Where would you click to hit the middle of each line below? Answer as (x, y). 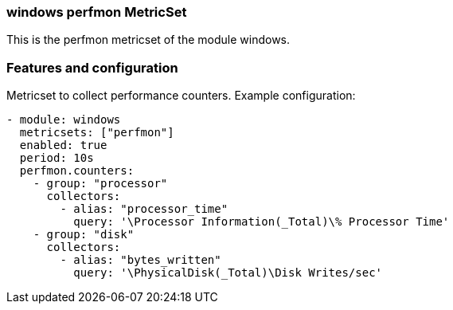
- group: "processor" (100, 184)
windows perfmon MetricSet (97, 12)
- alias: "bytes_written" (141, 260)
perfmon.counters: (77, 171)
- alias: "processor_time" (144, 209)
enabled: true (63, 145)
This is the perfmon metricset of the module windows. (148, 40)
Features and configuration (92, 67)
